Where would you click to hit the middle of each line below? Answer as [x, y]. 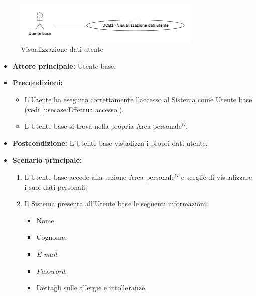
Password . [52, 271]
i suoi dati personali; [56, 186]
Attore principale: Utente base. [64, 65]
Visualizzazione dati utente [62, 49]
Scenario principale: [47, 160]
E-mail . [48, 254]
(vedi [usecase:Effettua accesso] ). [74, 109]
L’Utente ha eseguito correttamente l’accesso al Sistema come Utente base [138, 100]
